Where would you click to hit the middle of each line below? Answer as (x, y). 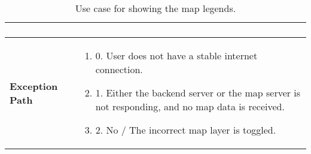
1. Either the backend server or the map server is (198, 93)
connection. (119, 69)
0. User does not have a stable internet (176, 55)
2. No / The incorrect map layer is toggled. (186, 130)
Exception (34, 86)
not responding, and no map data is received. (190, 106)
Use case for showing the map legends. (155, 8)
